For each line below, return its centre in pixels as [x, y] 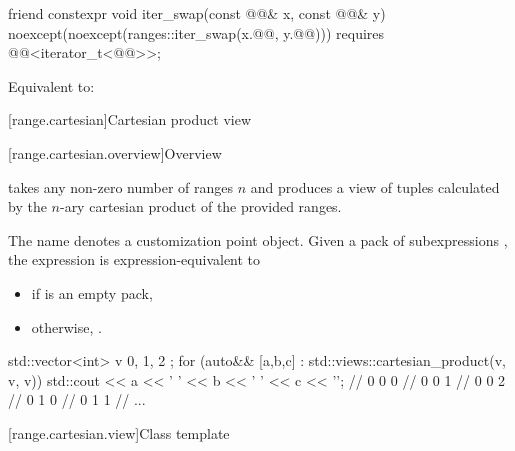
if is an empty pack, [92, 292]
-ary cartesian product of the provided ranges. [200, 206]
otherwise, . [66, 326]
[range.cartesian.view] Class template [119, 432]
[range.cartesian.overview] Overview [115, 152]
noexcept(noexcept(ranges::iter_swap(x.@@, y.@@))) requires [196, 32]
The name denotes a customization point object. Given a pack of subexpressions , [258, 239]
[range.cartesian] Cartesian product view [130, 119]
